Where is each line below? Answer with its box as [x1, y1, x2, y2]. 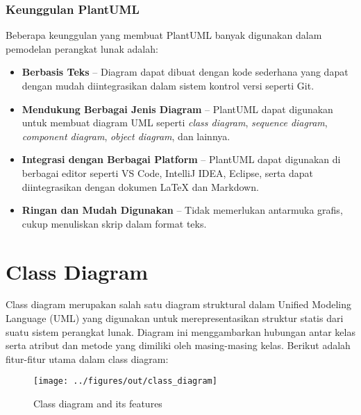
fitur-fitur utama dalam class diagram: [6, 351, 169, 366]
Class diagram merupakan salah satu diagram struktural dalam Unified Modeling [6, 297, 352, 312]
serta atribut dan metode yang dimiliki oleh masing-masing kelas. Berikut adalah [6, 338, 351, 353]
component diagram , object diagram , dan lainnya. [22, 128, 230, 143]
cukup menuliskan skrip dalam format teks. [22, 216, 207, 230]
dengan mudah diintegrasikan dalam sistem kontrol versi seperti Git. [22, 78, 314, 92]
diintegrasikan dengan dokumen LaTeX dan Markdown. [22, 179, 259, 194]
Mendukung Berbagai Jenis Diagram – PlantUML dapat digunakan [22, 101, 333, 116]
